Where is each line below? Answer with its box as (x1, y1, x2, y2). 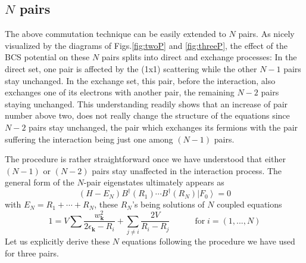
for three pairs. (5, 246, 59, 259)
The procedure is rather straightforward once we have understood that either (5, 153, 286, 165)
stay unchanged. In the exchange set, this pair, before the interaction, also (5, 74, 276, 86)
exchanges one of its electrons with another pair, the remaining (5, 86, 235, 98)
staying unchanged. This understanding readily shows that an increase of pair (5, 97, 288, 110)
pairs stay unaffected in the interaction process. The (92, 164, 282, 177)
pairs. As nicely (238, 27, 295, 40)
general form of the (5, 176, 74, 188)
